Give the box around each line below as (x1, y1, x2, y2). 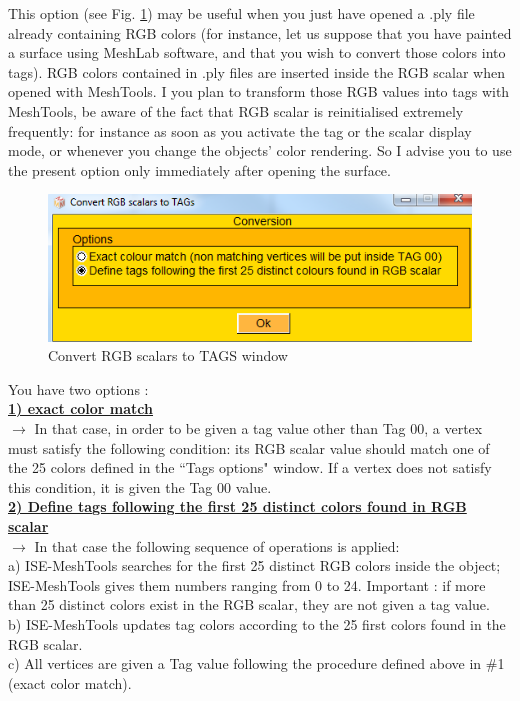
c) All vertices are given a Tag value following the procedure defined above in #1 (8, 653, 505, 674)
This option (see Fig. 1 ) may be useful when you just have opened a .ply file (8, 3, 475, 23)
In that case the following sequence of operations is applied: (34, 535, 400, 556)
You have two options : (8, 378, 149, 399)
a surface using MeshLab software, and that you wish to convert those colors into (8, 42, 506, 63)
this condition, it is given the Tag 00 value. (8, 476, 272, 497)
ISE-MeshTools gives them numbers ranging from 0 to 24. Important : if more (8, 574, 486, 595)
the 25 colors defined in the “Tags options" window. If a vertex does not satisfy (8, 457, 492, 478)
